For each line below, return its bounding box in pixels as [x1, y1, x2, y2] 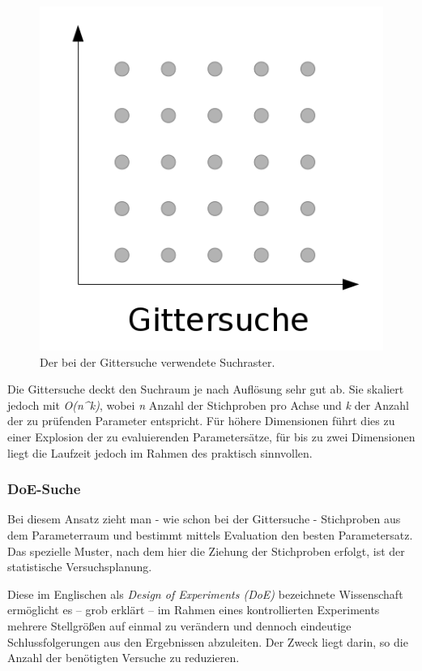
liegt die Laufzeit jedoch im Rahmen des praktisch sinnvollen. [7, 444, 313, 461]
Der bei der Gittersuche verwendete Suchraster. [40, 353, 275, 370]
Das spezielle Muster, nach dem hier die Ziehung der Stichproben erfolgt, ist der [7, 542, 405, 559]
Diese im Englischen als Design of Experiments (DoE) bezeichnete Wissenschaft [7, 585, 403, 602]
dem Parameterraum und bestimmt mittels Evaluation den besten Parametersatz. [7, 526, 413, 543]
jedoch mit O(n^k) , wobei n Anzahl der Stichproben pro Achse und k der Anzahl [7, 396, 410, 413]
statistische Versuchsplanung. [7, 558, 152, 575]
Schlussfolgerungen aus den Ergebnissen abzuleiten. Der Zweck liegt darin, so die [7, 633, 408, 650]
